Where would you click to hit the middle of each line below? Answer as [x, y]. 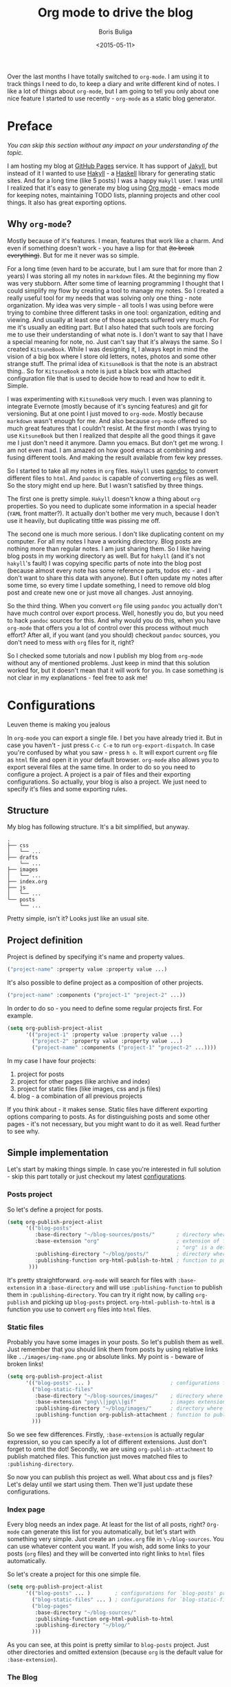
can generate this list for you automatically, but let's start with [108, 1532]
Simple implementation [58, 1153]
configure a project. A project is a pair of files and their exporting [99, 774]
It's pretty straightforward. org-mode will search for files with [92, 1280]
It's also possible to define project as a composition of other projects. [106, 982]
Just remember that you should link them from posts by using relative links [113, 1349]
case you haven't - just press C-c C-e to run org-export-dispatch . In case [111, 745]
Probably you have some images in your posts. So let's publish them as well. [115, 1342]
